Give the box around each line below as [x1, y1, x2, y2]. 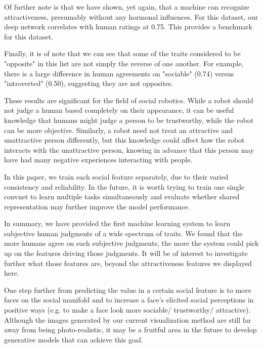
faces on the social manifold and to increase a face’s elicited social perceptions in [4, 294, 254, 305]
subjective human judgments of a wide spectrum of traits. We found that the [4, 228, 243, 238]
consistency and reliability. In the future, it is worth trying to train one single [4, 181, 244, 192]
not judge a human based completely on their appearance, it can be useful [4, 105, 234, 115]
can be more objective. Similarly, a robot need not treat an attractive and [4, 124, 233, 135]
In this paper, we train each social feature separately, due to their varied [4, 171, 229, 182]
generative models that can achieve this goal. [4, 334, 143, 344]
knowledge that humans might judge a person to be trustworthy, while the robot [4, 114, 254, 125]
